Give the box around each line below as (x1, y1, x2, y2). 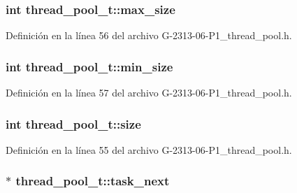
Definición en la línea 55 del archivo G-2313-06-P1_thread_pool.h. (6, 142, 292, 157)
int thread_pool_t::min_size (6, 57, 173, 75)
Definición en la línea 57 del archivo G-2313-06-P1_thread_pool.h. (6, 85, 292, 100)
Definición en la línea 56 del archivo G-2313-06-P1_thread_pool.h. (6, 28, 292, 43)
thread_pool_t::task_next (15, 172, 170, 190)
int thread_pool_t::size (6, 115, 141, 132)
